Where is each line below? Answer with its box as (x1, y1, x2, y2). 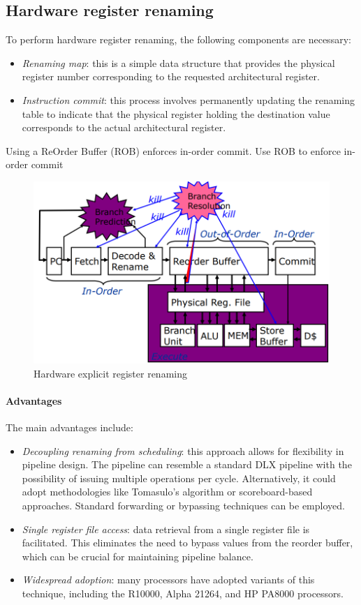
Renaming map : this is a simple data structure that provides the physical (22, 55, 335, 70)
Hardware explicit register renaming (34, 366, 187, 380)
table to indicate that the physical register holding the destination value (22, 106, 330, 121)
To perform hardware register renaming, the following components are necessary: (6, 32, 351, 47)
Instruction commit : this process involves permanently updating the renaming (22, 92, 355, 107)
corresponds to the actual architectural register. (22, 120, 226, 135)
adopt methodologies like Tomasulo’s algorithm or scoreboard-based (22, 484, 313, 499)
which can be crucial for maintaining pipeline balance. (22, 548, 253, 563)
